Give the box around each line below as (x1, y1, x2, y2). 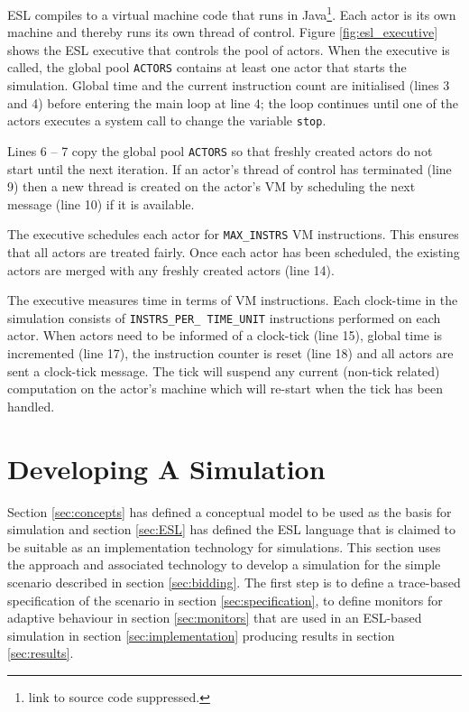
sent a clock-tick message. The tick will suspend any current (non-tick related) (7, 361, 440, 380)
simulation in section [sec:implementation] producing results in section (7, 625, 395, 644)
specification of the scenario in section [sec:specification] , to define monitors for (7, 590, 443, 609)
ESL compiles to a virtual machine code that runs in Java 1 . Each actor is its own (7, 3, 456, 23)
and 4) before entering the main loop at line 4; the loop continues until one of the (7, 93, 458, 112)
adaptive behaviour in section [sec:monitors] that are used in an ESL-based (7, 608, 422, 627)
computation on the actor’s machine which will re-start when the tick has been (7, 379, 443, 398)
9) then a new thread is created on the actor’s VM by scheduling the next (7, 177, 416, 196)
